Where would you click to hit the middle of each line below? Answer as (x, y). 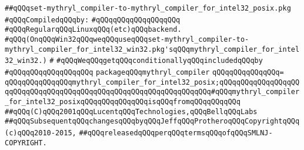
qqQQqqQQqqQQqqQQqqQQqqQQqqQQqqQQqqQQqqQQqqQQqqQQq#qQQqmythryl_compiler (152, 92)
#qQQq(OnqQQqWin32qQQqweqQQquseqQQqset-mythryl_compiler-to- (127, 39)
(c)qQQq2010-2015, (41, 133)
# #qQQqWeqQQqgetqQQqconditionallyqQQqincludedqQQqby (156, 61)
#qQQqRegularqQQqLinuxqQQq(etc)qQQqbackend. (93, 30)
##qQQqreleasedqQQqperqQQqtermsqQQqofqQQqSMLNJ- (176, 133)
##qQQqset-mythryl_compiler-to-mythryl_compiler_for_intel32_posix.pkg (148, 8)
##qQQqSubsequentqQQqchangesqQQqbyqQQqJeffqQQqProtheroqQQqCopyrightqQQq (152, 121)
